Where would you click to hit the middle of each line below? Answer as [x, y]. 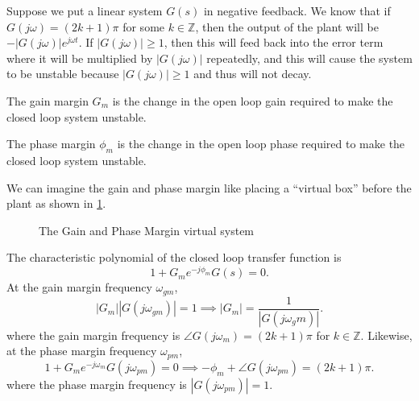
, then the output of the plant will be [287, 26]
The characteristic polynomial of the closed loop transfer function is [174, 257]
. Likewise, [386, 335]
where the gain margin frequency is [93, 335]
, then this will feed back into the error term [274, 42]
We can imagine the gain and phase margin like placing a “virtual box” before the [209, 187]
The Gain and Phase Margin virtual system [147, 230]
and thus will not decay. [253, 74]
